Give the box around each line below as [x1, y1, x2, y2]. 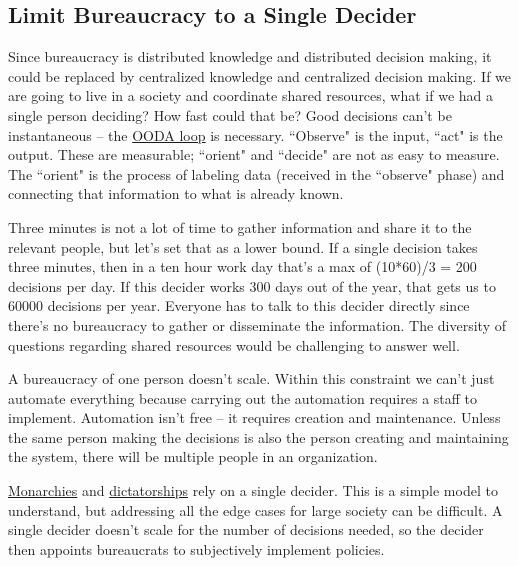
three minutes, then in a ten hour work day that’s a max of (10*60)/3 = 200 [8, 256, 477, 277]
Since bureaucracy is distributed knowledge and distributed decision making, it [8, 46, 492, 67]
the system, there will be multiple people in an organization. [8, 446, 378, 467]
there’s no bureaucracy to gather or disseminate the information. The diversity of [8, 314, 506, 335]
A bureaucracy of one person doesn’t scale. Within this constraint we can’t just [8, 368, 495, 389]
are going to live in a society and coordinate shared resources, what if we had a [8, 85, 494, 106]
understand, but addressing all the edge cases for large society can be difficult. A [8, 499, 503, 520]
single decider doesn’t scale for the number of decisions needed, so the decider [8, 519, 484, 540]
